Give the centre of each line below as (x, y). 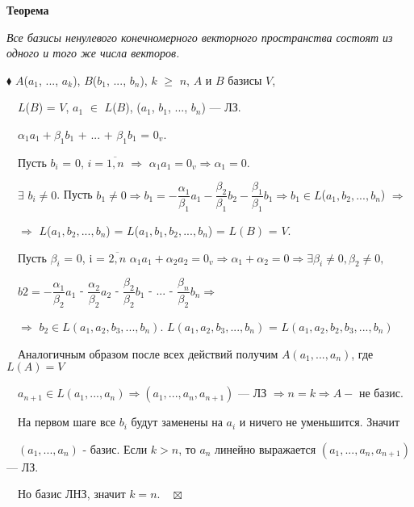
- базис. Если (115, 448)
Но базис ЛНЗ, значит (72, 494)
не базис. (381, 393)
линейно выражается (266, 448)
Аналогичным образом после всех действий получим (148, 353)
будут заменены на (177, 422)
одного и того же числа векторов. (93, 53)
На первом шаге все (67, 422)
